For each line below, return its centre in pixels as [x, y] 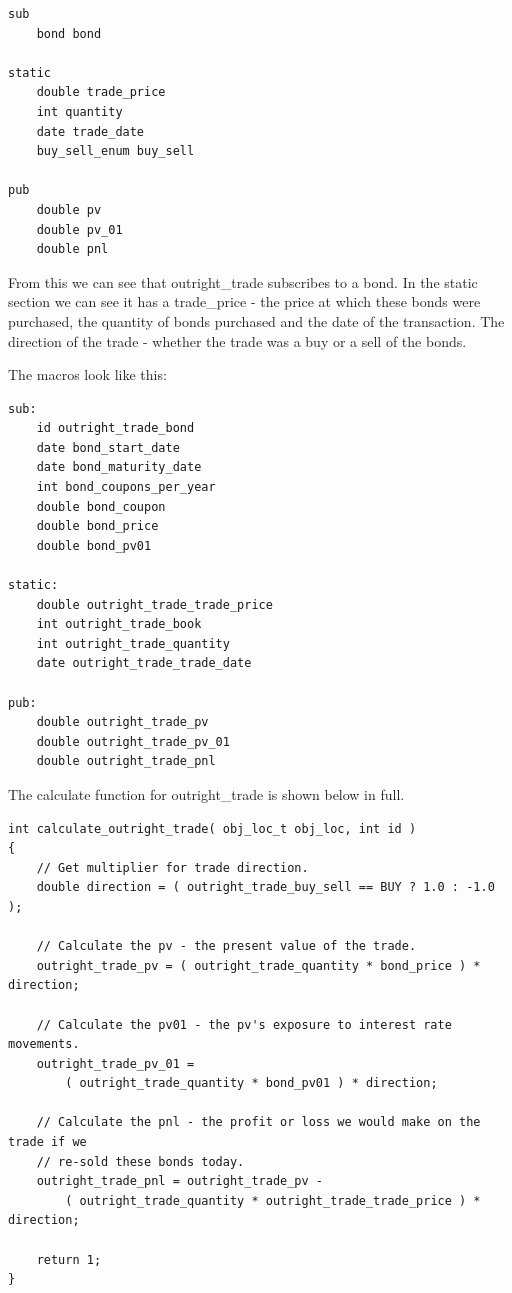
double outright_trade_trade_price [154, 604]
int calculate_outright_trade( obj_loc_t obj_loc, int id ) [212, 828]
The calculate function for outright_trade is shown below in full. [206, 793]
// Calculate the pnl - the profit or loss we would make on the [258, 1122]
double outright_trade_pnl [126, 761]
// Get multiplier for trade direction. [172, 867]
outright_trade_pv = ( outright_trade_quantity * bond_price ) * [258, 965]
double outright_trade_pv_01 [133, 741]
